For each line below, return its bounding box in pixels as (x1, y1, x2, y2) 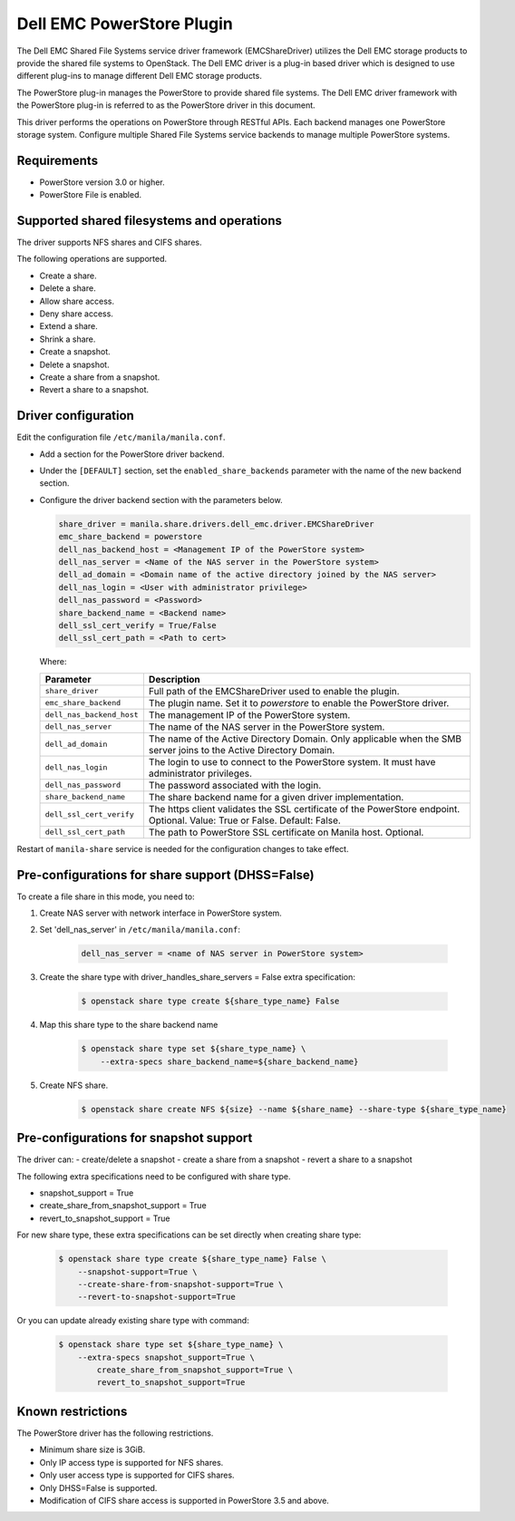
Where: (39, 656, 67, 667)
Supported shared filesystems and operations (16, 213, 283, 228)
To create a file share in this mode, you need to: (16, 891, 195, 902)
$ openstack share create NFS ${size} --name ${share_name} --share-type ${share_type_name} (81, 1104, 507, 1114)
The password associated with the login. (148, 779, 322, 791)
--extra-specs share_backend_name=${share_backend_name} (100, 1056, 359, 1067)
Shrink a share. (39, 334, 96, 344)
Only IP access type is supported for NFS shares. (39, 1457, 224, 1468)
